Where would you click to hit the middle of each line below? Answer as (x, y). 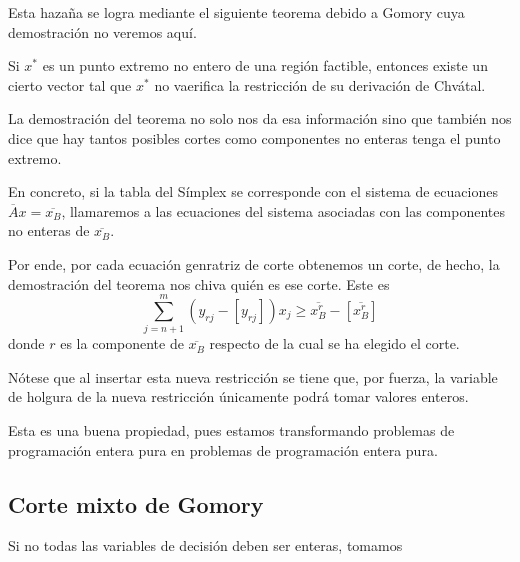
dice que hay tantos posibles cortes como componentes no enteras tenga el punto (254, 137)
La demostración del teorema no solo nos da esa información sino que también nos (260, 118)
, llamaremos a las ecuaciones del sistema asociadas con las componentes (283, 210)
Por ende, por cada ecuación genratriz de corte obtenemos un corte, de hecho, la (254, 263)
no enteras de (49, 230)
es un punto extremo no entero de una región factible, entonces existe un (265, 65)
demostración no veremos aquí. (102, 31)
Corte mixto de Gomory (136, 503)
